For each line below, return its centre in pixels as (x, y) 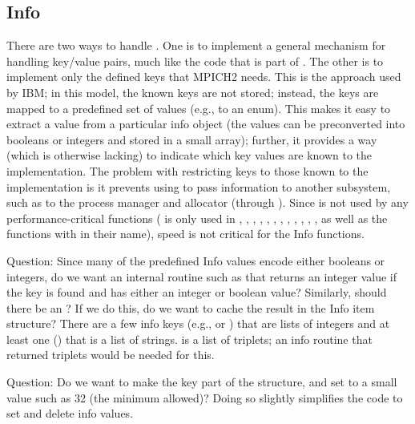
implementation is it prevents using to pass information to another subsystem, (199, 186)
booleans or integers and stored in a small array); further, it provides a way (192, 139)
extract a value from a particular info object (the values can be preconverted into (206, 124)
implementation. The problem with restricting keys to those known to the (187, 170)
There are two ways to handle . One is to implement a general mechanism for (196, 45)
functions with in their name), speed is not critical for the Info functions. (185, 234)
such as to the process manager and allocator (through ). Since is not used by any (207, 202)
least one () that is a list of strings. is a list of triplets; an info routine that (189, 339)
